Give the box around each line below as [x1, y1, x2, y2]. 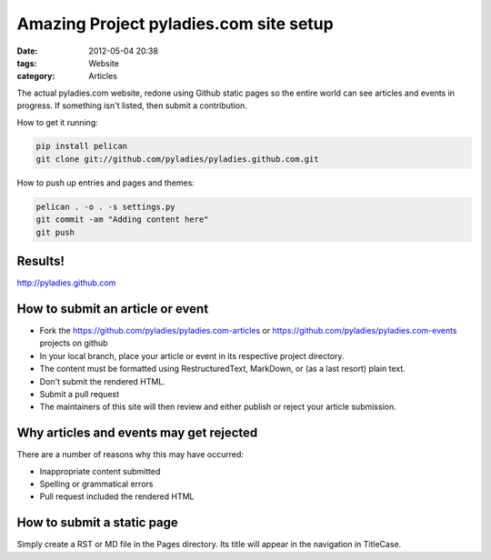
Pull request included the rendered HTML [39, 491, 195, 502]
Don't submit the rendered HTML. [39, 375, 165, 386]
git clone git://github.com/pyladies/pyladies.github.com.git [35, 154, 319, 164]
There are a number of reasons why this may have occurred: [16, 449, 245, 460]
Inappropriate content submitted [39, 465, 161, 476]
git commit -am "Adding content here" [35, 215, 209, 225]
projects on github [39, 337, 108, 349]
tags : [16, 57, 37, 68]
